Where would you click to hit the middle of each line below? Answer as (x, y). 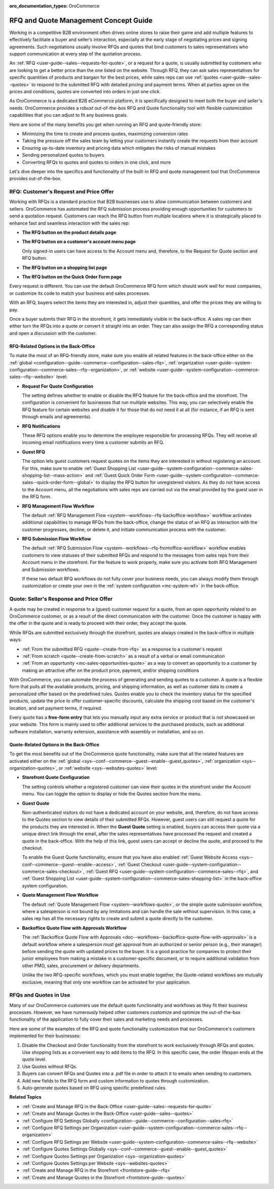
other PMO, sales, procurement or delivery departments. (81, 965)
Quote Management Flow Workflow (60, 895)
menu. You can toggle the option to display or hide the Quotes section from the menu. (112, 794)
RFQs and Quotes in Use (40, 995)
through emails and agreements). (57, 417)
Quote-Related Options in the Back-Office (54, 744)
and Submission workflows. (51, 569)
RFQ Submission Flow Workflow (57, 539)
